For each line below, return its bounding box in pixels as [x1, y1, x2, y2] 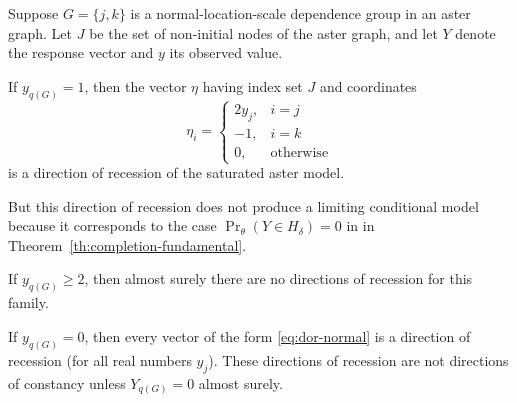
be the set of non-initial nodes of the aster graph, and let [89, 22, 438, 43]
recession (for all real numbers [8, 349, 192, 370]
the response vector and [8, 42, 154, 63]
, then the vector [84, 75, 187, 96]
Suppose [8, 3, 59, 23]
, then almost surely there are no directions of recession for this [84, 268, 473, 289]
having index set [202, 75, 303, 96]
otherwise [270, 145, 329, 160]
